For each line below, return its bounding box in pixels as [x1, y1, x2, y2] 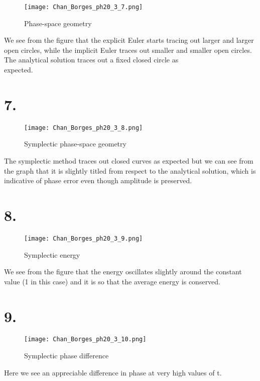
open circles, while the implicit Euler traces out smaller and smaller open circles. [4, 44, 252, 55]
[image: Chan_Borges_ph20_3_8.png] [24, 124, 143, 131]
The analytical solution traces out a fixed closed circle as [4, 54, 179, 65]
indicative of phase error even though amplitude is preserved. [4, 175, 192, 186]
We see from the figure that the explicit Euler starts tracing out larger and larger [4, 35, 254, 45]
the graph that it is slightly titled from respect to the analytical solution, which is [4, 165, 256, 176]
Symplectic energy [24, 249, 80, 260]
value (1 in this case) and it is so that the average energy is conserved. [4, 276, 221, 286]
